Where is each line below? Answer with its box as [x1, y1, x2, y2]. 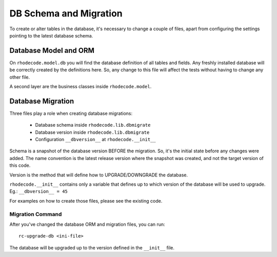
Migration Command [9, 210, 62, 218]
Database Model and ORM [9, 46, 95, 55]
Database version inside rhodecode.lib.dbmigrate [35, 129, 150, 135]
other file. [9, 74, 30, 80]
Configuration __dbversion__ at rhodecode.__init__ [35, 136, 156, 143]
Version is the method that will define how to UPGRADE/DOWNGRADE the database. [9, 172, 188, 178]
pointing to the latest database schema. [9, 32, 93, 38]
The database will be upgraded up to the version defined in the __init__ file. [9, 244, 174, 251]
